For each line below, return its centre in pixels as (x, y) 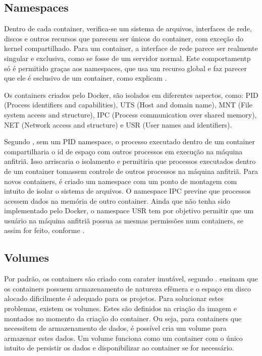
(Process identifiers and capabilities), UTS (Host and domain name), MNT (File (128, 105)
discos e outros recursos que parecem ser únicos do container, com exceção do (124, 38)
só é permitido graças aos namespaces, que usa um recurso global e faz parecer (125, 68)
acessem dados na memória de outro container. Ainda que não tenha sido (117, 200)
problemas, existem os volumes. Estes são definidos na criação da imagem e (120, 308)
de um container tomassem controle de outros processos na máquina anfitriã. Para (131, 171)
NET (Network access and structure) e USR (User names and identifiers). (118, 124)
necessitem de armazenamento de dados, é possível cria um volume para (115, 328)
